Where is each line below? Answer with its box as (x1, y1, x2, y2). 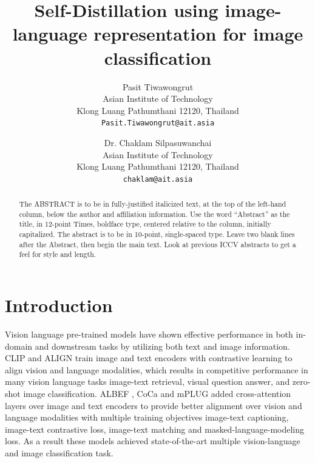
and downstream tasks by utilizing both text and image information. (35, 339, 290, 352)
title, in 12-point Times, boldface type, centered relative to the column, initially (19, 219, 271, 229)
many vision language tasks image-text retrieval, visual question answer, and (5, 375, 290, 388)
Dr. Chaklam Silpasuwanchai (104, 136, 212, 148)
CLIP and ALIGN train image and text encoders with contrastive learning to (5, 351, 293, 364)
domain (5, 339, 33, 352)
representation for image (93, 21, 303, 46)
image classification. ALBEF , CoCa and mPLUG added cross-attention (23, 387, 291, 400)
